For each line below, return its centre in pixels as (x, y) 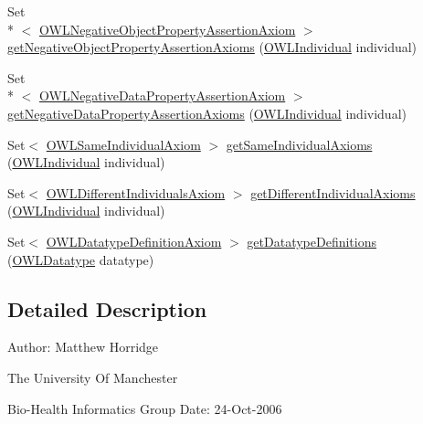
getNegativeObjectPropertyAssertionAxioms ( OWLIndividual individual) (212, 47)
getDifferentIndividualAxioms (333, 192)
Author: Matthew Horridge (83, 347)
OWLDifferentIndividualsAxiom (136, 192)
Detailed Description (107, 308)
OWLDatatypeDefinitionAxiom (134, 241)
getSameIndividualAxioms (299, 144)
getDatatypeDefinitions (312, 241)
